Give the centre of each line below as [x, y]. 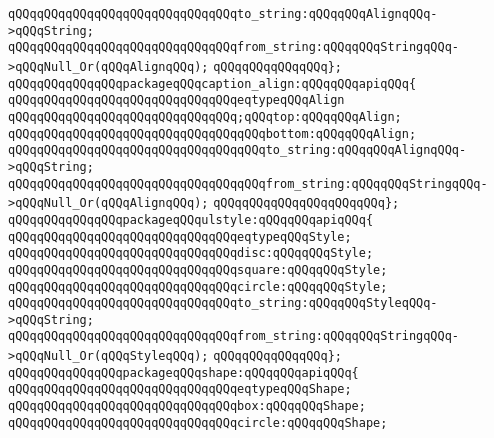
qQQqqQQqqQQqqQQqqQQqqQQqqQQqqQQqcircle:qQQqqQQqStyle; [198, 286]
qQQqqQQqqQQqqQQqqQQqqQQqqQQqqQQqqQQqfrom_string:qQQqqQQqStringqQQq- [248, 183]
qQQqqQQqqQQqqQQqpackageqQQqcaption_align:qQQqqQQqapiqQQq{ [212, 83]
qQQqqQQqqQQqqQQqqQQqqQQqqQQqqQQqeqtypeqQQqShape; [180, 389]
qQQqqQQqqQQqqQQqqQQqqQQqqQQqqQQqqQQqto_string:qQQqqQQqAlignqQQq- [237, 150]
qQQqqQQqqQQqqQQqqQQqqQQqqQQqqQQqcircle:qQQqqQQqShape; [198, 422]
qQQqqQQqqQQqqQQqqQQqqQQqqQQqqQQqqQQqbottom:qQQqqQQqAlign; [212, 133]
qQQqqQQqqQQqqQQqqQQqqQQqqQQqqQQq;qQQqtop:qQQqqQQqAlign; [205, 116]
